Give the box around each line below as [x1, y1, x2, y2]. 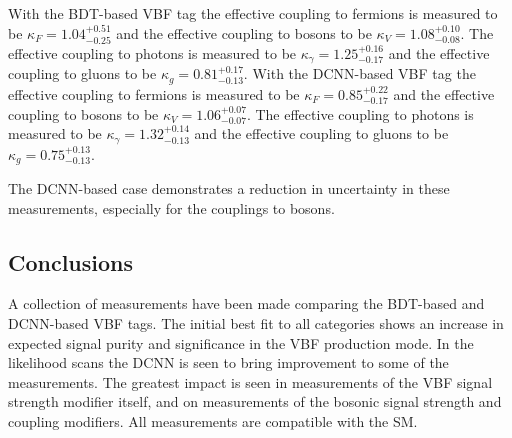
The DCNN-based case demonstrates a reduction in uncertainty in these [8, 178, 450, 199]
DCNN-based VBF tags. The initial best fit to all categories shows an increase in [8, 313, 504, 333]
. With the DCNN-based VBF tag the [243, 63, 476, 84]
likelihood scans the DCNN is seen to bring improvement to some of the [8, 352, 449, 373]
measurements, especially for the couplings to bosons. [8, 197, 335, 218]
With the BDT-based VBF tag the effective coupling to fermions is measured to [8, 3, 498, 23]
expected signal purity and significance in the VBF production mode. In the [8, 332, 474, 353]
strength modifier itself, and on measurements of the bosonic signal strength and [8, 391, 502, 412]
